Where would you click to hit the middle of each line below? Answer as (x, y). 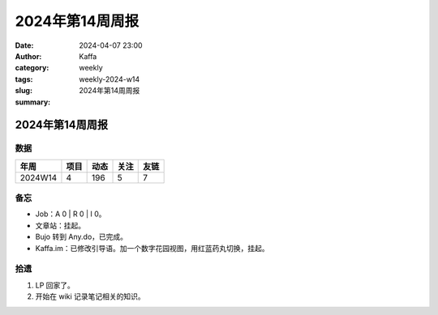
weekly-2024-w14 (109, 79)
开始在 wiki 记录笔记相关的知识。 (90, 296)
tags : (24, 79)
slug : (24, 91)
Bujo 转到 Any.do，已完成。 (82, 237)
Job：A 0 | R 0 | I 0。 (71, 214)
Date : (24, 45)
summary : (33, 102)
